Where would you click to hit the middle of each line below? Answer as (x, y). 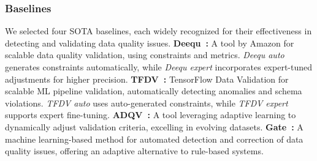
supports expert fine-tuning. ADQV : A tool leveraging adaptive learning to (151, 115)
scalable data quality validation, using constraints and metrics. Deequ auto (145, 55)
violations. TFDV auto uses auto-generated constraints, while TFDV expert (147, 103)
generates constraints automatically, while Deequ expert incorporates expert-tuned (159, 67)
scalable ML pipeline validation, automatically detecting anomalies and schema (154, 91)
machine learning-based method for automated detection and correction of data (154, 139)
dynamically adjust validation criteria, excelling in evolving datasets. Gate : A (154, 126)
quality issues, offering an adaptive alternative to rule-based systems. (134, 151)
